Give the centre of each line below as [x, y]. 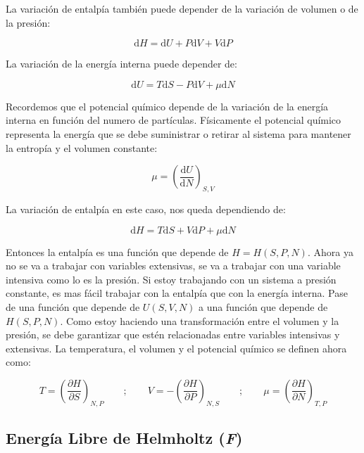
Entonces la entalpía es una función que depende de [117, 251]
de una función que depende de [73, 306]
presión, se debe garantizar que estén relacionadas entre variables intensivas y [173, 334]
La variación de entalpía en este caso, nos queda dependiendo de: [146, 209]
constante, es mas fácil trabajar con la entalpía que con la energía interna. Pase [177, 293]
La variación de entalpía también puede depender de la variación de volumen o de [182, 8]
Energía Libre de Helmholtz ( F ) [124, 438]
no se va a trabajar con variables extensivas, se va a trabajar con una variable [173, 266]
